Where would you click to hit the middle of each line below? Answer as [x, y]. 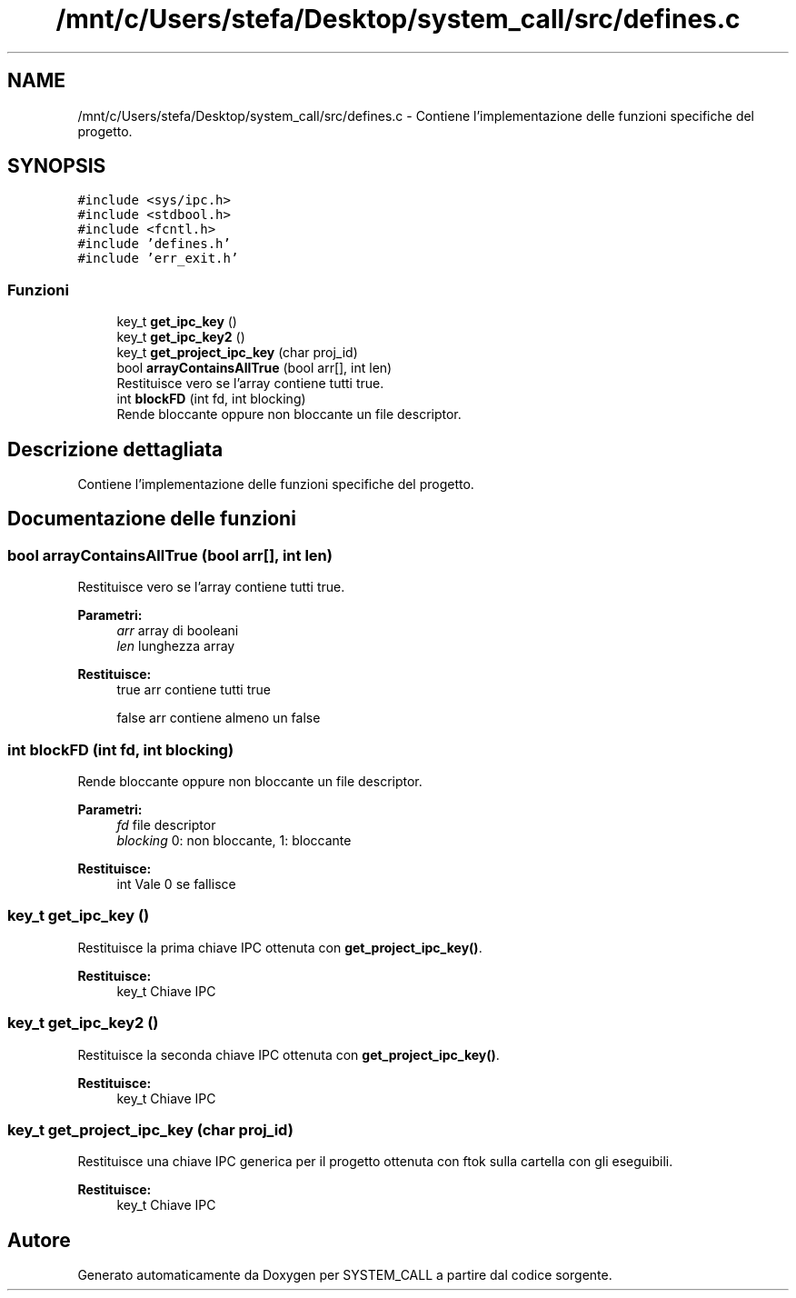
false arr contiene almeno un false [219, 718]
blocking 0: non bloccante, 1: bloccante [234, 840]
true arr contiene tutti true [194, 690]
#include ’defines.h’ [154, 244]
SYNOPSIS [57, 166]
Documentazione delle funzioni [152, 519]
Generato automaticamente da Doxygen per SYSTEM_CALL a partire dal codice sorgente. [345, 1275]
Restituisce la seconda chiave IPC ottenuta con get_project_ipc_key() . [289, 1054]
